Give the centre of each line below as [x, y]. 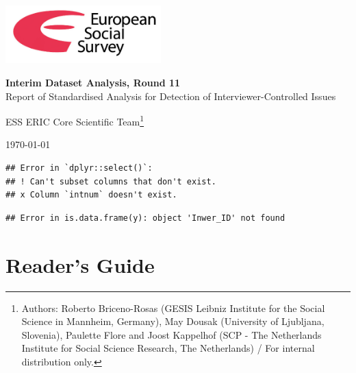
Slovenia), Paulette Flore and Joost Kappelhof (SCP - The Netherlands [171, 334]
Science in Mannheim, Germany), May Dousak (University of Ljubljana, [173, 321]
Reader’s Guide [80, 264]
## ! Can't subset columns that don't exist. [111, 181]
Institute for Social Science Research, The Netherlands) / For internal [168, 348]
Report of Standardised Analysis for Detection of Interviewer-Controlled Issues [171, 96]
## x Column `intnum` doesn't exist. [91, 195]
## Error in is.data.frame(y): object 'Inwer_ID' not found [145, 218]
